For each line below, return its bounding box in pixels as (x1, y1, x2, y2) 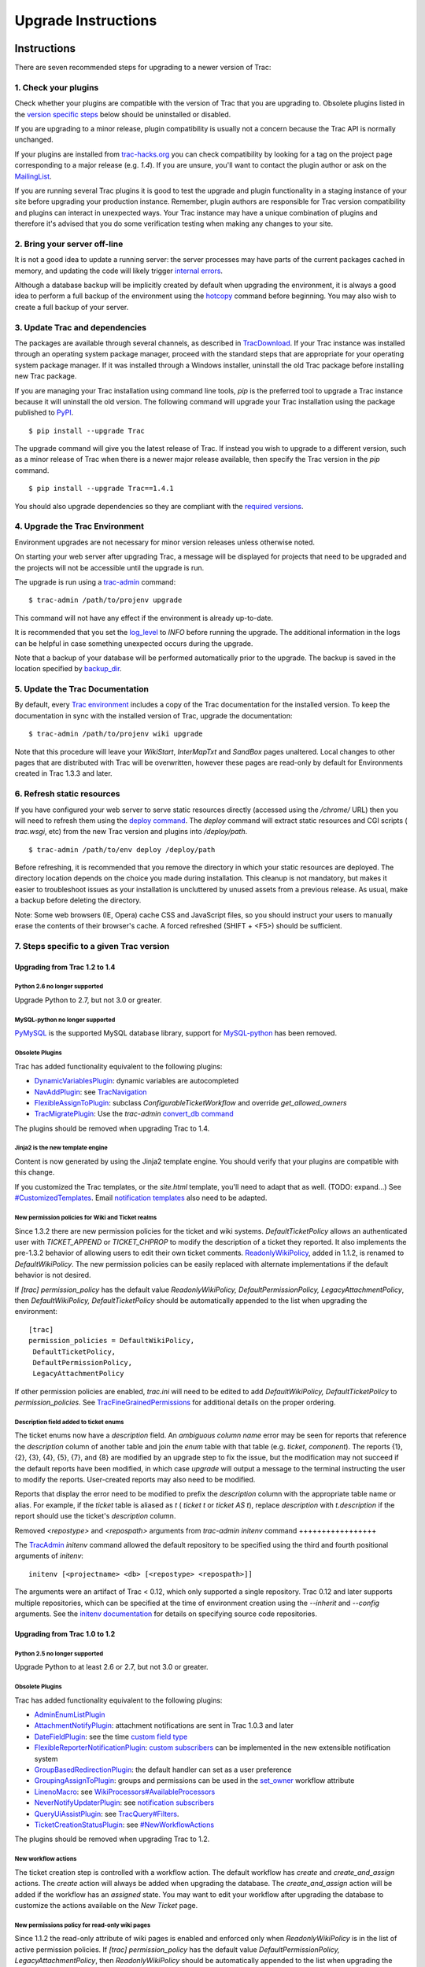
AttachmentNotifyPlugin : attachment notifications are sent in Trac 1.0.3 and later (34, 1721, 294, 1730)
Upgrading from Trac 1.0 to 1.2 (14, 1629, 116, 1638)
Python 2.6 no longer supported (14, 983, 104, 991)
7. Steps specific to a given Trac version (14, 940, 170, 951)
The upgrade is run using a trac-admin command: (14, 577, 176, 586)
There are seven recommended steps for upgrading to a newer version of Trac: (14, 63, 272, 72)
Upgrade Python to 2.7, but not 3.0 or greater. (14, 995, 162, 1005)
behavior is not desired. (14, 1271, 91, 1280)
